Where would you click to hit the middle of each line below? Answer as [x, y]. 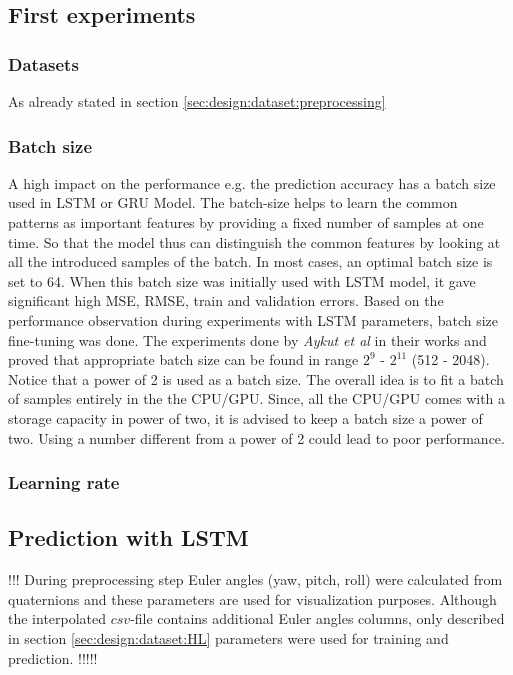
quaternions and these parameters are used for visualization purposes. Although [252, 598]
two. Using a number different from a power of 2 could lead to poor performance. [256, 437]
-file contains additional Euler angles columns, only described [317, 618]
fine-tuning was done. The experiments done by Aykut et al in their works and [247, 339]
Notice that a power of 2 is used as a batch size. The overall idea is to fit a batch [256, 378]
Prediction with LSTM [128, 537]
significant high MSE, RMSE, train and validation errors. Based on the [226, 300]
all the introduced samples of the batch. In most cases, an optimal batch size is [250, 261]
